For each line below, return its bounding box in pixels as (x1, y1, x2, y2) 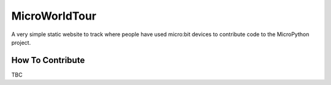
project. (11, 39, 31, 46)
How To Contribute (11, 55, 85, 65)
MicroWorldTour (11, 9, 97, 23)
